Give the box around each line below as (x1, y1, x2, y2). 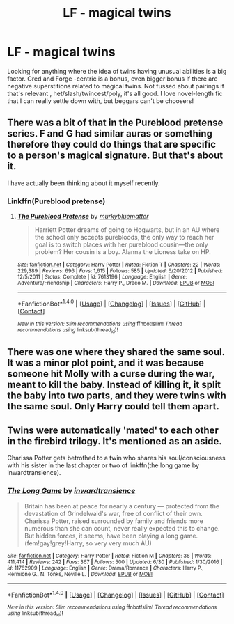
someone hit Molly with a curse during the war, (7, 368, 215, 380)
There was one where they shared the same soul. (7, 346, 225, 358)
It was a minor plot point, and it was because (7, 357, 204, 369)
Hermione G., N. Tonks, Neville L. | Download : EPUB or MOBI (7, 570, 153, 577)
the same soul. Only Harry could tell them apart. (7, 400, 220, 412)
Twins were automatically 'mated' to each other (7, 424, 219, 436)
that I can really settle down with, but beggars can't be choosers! (7, 96, 194, 105)
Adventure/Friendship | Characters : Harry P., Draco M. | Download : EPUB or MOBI (17, 280, 214, 287)
